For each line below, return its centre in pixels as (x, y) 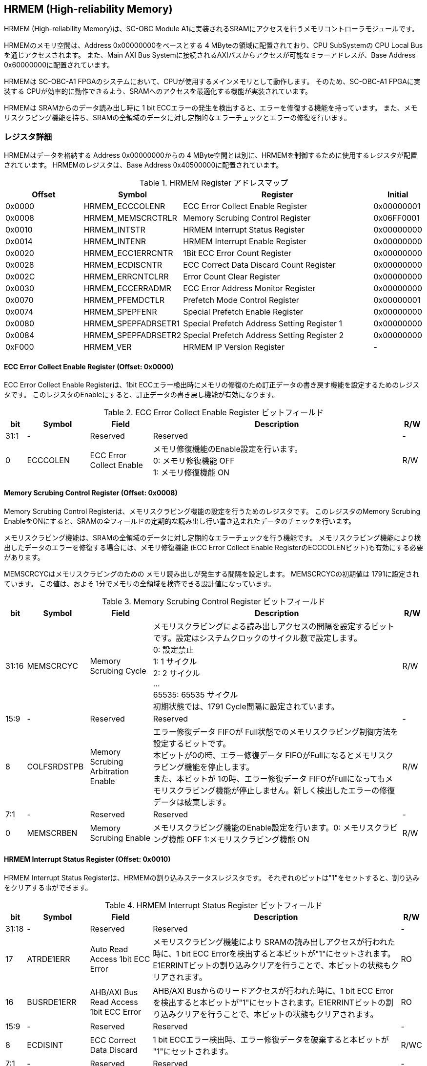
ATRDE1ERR (49, 959)
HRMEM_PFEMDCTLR (124, 300)
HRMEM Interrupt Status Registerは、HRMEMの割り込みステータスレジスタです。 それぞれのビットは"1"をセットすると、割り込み (212, 877)
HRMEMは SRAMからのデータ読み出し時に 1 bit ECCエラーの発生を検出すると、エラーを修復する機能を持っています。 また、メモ (211, 108)
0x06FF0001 (396, 218)
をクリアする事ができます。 (48, 887)
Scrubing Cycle (118, 671)
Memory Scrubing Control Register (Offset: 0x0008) (91, 493)
